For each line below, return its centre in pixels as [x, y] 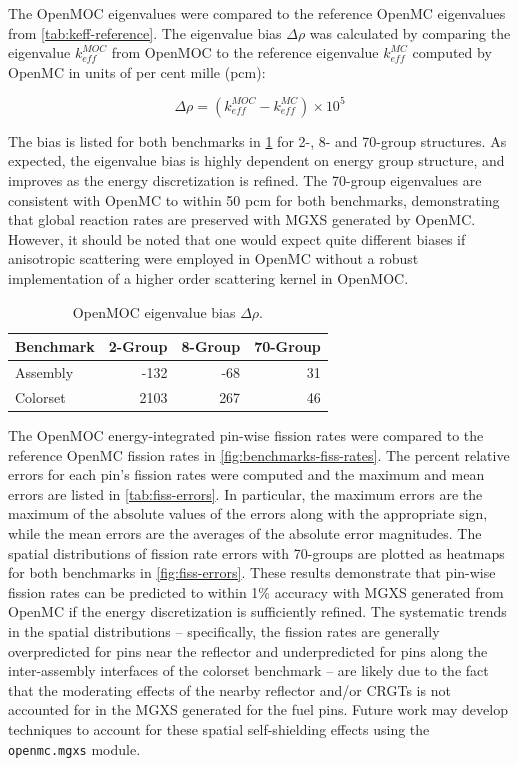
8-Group [211, 346]
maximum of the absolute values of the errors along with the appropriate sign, [248, 513]
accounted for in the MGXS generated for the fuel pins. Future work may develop [258, 709]
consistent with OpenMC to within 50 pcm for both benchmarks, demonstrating [254, 199]
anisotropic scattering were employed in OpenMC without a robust [213, 258]
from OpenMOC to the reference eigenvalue [245, 52]
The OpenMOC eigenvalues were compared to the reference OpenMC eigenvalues [257, 13]
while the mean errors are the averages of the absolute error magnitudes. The [245, 532]
